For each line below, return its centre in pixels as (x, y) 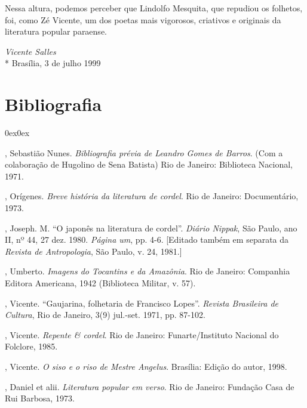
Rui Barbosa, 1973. (40, 398)
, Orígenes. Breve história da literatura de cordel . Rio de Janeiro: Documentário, (152, 196)
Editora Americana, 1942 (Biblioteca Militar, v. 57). (100, 283)
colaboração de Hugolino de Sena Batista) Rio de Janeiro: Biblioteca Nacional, (149, 164)
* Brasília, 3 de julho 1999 (53, 63)
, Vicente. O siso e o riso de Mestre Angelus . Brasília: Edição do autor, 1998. (146, 366)
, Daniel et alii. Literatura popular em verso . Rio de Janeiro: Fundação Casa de (150, 386)
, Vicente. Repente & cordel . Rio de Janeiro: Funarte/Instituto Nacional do (142, 334)
